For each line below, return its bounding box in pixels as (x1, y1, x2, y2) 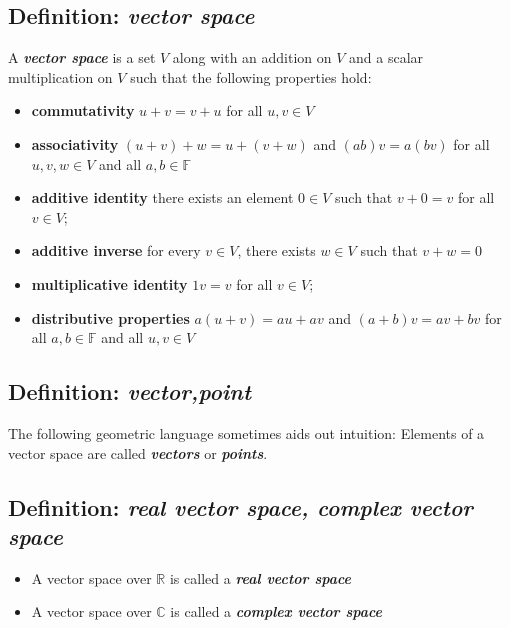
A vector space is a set (8, 47, 156, 68)
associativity (31, 133, 119, 154)
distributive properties (31, 307, 190, 328)
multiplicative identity (31, 273, 188, 294)
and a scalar (349, 47, 424, 68)
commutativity (31, 100, 135, 121)
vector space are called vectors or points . (8, 442, 268, 463)
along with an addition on (172, 47, 332, 68)
